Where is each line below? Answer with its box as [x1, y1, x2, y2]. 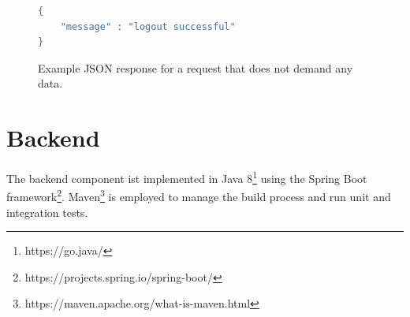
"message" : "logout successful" [60, 21, 236, 32]
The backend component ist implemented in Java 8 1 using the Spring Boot [6, 168, 367, 186]
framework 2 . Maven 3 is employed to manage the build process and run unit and [6, 186, 391, 204]
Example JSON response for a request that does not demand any [38, 59, 353, 76]
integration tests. [6, 203, 88, 220]
